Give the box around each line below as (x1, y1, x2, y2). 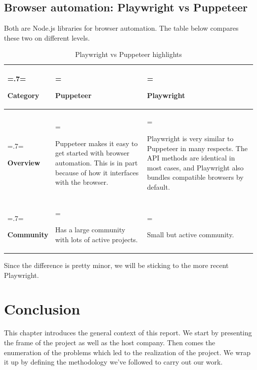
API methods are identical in (147, 153, 235, 163)
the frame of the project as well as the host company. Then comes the (4, 337, 215, 348)
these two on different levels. (4, 32, 90, 43)
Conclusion (4, 299, 81, 319)
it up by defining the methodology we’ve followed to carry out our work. (4, 357, 223, 367)
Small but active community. (147, 229, 234, 240)
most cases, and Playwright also (147, 162, 244, 172)
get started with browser (55, 148, 129, 158)
